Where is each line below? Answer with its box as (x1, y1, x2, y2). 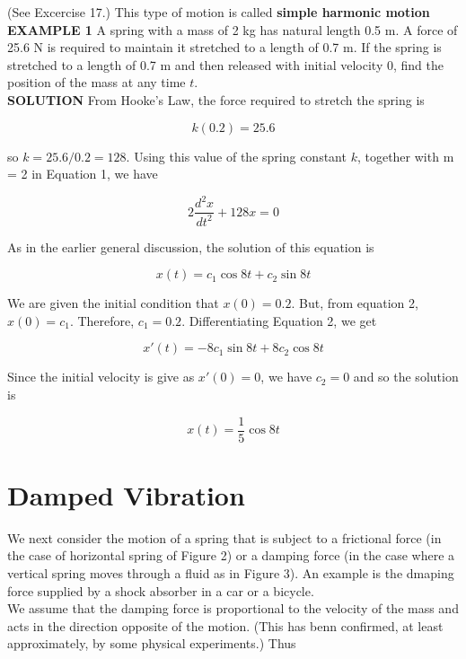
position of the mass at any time (7, 73, 186, 92)
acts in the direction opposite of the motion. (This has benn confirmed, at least (7, 616, 444, 635)
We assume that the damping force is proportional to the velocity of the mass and (7, 599, 459, 618)
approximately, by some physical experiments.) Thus (7, 634, 296, 653)
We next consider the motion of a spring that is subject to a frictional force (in (7, 528, 442, 547)
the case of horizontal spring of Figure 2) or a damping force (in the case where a (7, 546, 455, 565)
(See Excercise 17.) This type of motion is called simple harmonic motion (7, 3, 430, 21)
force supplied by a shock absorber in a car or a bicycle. (7, 581, 314, 600)
